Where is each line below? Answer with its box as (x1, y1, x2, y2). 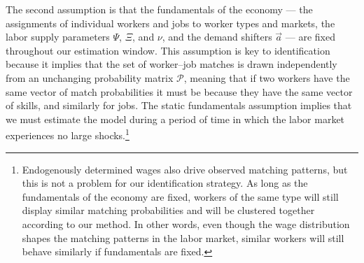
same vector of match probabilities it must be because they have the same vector (6, 84, 353, 99)
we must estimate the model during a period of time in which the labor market (6, 111, 345, 126)
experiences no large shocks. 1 (6, 126, 129, 142)
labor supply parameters (6, 29, 110, 44)
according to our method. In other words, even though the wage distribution (22, 216, 350, 231)
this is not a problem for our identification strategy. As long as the (22, 176, 308, 190)
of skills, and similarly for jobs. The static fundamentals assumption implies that (6, 98, 352, 113)
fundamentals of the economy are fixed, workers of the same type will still (22, 189, 339, 204)
